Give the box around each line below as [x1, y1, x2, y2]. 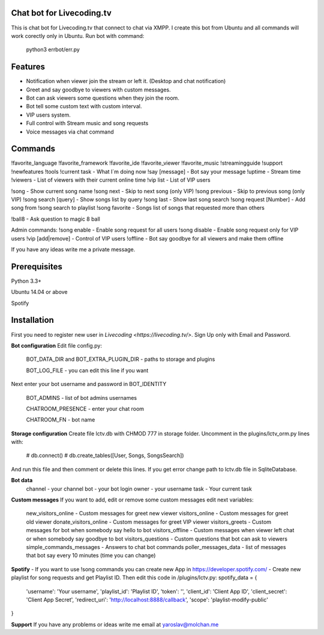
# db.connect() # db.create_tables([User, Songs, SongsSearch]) [26, 452, 184, 459]
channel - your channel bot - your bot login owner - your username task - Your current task [26, 485, 252, 492]
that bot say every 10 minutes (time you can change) [26, 552, 156, 559]
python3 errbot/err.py [26, 46, 80, 54]
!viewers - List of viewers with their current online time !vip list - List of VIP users [11, 176, 211, 183]
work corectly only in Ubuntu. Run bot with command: [11, 32, 145, 39]
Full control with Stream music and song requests [26, 120, 149, 127]
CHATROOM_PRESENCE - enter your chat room [26, 405, 144, 412]
